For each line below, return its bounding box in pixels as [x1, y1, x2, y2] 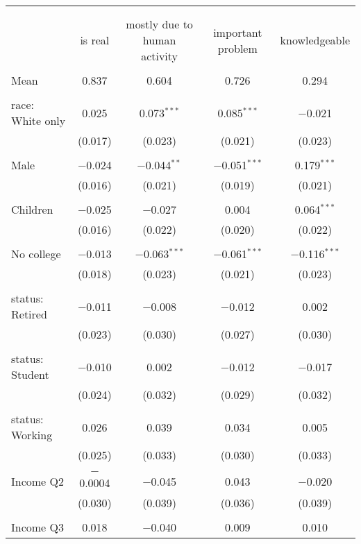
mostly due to [126, 16, 193, 32]
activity [141, 48, 178, 64]
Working [11, 427, 53, 443]
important [213, 24, 262, 40]
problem [217, 40, 258, 56]
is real [80, 32, 110, 48]
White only [11, 112, 66, 128]
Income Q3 [11, 519, 64, 535]
